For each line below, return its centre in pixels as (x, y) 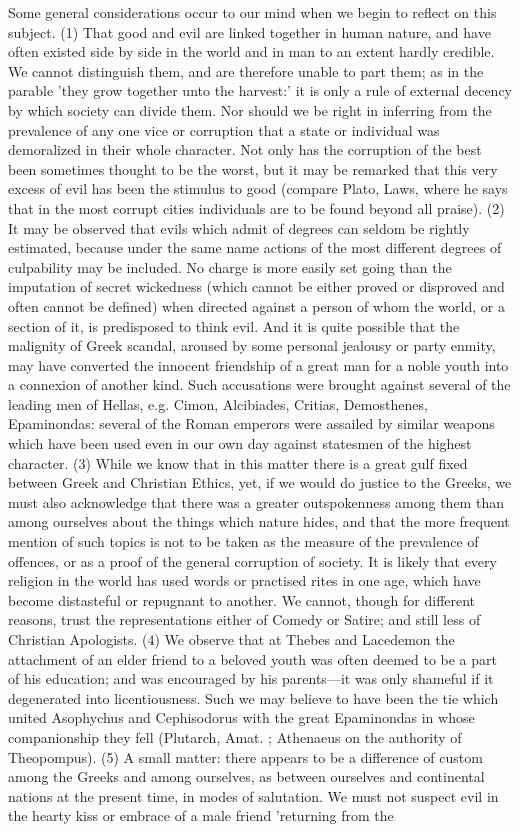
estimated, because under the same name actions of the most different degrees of (255, 247)
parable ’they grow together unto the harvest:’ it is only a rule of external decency (260, 90)
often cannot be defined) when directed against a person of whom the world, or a (256, 305)
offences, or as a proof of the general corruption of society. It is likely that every (252, 560)
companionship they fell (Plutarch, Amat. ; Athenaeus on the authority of (235, 736)
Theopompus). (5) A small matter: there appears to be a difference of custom (245, 756)
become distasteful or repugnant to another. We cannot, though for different (242, 599)
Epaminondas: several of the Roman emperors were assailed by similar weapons (251, 423)
